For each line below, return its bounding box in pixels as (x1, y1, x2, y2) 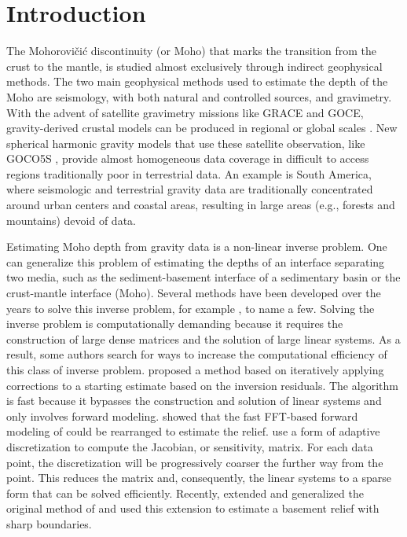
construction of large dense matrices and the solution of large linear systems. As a (6, 330, 401, 347)
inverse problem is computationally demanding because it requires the (6, 315, 343, 332)
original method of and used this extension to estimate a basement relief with (6, 500, 379, 517)
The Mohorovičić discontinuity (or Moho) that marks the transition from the (6, 42, 377, 59)
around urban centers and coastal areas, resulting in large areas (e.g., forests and (6, 197, 395, 213)
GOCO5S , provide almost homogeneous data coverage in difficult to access (6, 150, 369, 167)
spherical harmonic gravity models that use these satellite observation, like (6, 134, 365, 151)
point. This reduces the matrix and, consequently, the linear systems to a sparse (6, 469, 391, 486)
